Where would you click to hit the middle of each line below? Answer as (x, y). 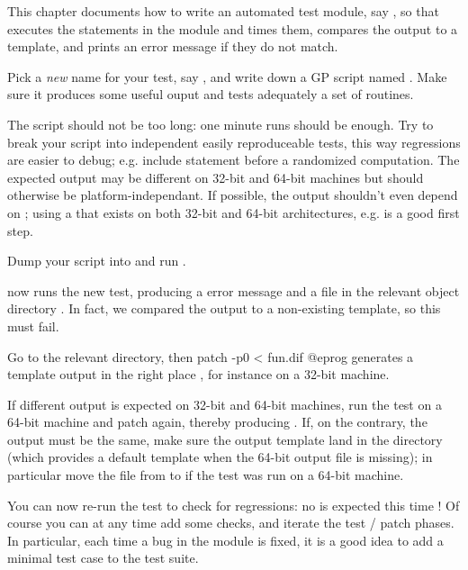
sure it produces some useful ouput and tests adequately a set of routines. (211, 94)
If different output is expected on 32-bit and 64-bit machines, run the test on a (225, 404)
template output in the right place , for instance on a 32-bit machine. (198, 374)
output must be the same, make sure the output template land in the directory (225, 439)
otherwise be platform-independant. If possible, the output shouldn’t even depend (233, 195)
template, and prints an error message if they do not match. (173, 46)
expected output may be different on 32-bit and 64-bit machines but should (216, 177)
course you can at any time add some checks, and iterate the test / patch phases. (231, 523)
